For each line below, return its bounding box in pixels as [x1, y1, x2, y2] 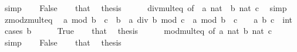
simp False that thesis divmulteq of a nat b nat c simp [4, 2, 287, 13]
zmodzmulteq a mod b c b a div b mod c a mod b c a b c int [4, 13, 293, 25]
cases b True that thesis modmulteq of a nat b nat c [4, 25, 272, 37]
